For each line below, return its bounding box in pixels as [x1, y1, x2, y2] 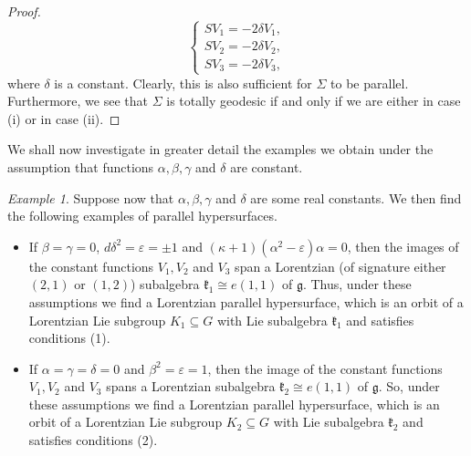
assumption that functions [7, 157, 154, 176]
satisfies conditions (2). [28, 430, 158, 450]
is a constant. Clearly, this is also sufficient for [54, 73, 312, 92]
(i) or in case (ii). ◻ [7, 109, 120, 128]
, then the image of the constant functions [207, 358, 443, 378]
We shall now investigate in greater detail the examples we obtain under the [7, 140, 434, 159]
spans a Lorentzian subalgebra [106, 377, 276, 396]
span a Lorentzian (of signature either [235, 256, 446, 275]
